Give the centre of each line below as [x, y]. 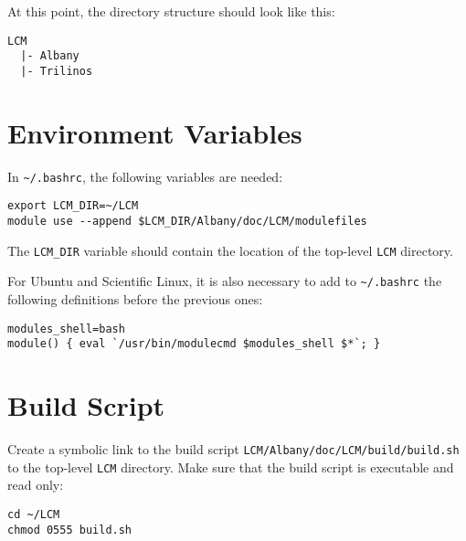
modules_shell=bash [66, 329]
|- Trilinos [57, 71]
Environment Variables [155, 132]
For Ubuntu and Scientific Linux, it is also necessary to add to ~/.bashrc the [225, 281]
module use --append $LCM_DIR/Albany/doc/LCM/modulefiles [187, 221]
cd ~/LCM [34, 514]
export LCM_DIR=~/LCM [73, 206]
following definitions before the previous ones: [135, 298]
